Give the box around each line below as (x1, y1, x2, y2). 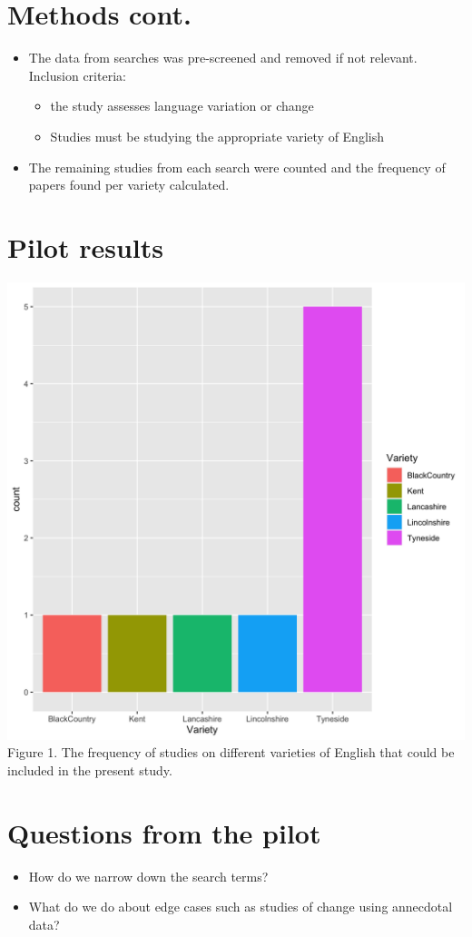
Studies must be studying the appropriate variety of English (50, 126, 384, 145)
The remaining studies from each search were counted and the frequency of (28, 157, 446, 176)
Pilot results (7, 228, 164, 265)
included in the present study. (7, 761, 172, 779)
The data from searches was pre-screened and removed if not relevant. (28, 48, 418, 67)
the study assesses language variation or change (50, 96, 314, 115)
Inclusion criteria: (28, 65, 126, 84)
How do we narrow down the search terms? (28, 866, 269, 885)
